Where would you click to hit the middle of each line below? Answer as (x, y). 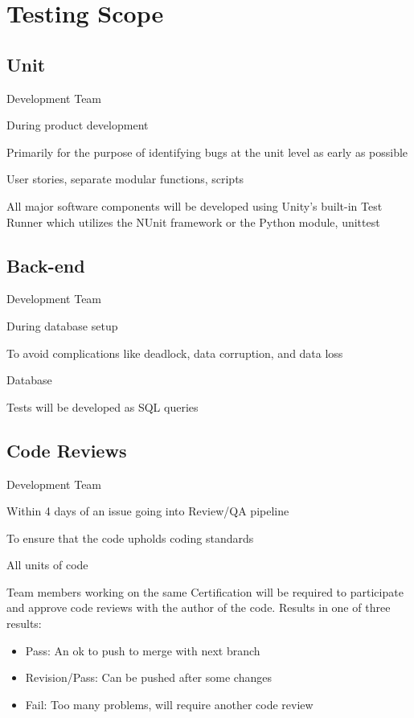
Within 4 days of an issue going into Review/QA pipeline (148, 511)
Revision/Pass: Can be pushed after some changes (148, 677)
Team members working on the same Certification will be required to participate (205, 591)
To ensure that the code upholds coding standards (130, 537)
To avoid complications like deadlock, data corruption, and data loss (175, 353)
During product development (78, 125)
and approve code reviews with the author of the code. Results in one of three (199, 607)
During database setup (62, 325)
